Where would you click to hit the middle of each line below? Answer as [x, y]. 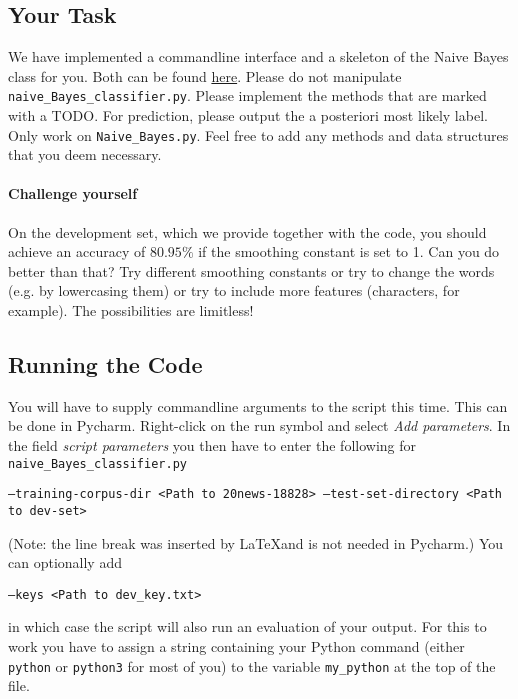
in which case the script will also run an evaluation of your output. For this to [247, 626]
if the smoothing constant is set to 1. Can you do [349, 251]
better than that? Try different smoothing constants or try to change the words [251, 270]
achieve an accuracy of [77, 251]
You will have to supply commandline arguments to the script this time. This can [258, 405]
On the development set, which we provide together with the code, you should [247, 231]
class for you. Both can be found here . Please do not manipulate [205, 75]
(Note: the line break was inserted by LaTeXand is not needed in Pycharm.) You [256, 542]
